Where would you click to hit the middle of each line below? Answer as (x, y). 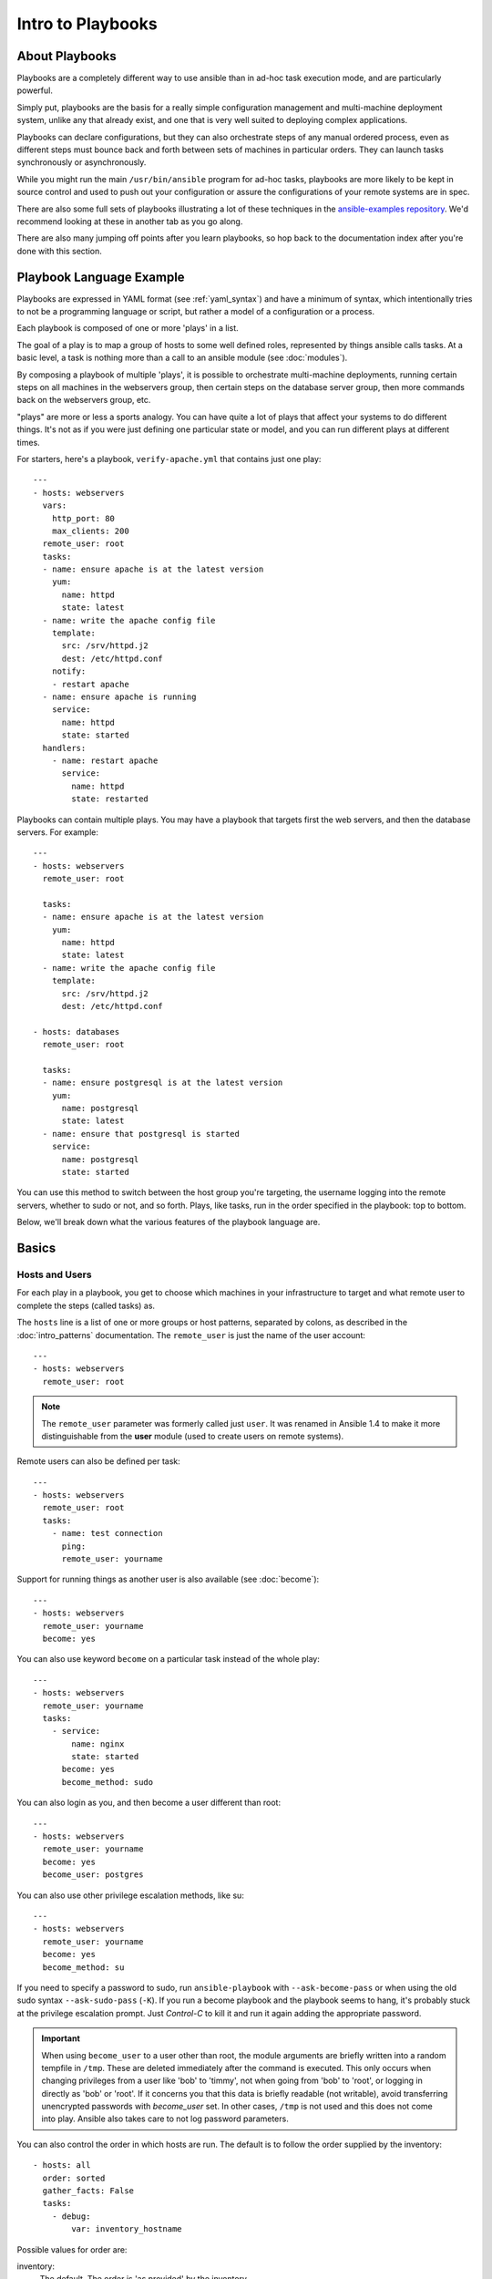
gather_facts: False (88, 2191)
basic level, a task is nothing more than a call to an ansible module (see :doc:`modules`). (182, 358)
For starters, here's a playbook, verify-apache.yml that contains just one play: (169, 459)
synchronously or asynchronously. (82, 162)
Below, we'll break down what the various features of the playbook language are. (169, 1222)
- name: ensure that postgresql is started (141, 1134)
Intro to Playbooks (87, 24)
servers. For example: (58, 832)
